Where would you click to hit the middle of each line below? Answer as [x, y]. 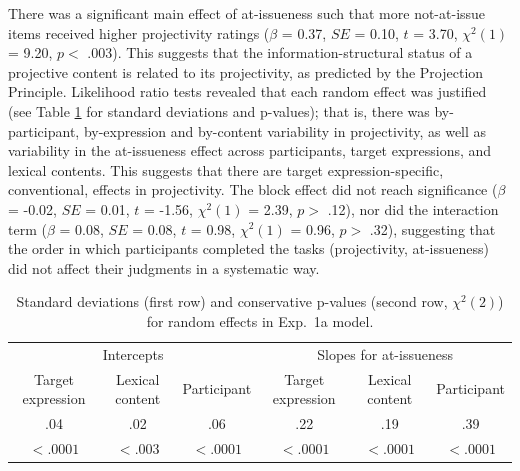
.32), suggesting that [432, 228]
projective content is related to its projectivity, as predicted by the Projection [246, 71]
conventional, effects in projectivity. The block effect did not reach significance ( [253, 189]
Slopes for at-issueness [385, 353]
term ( [27, 228]
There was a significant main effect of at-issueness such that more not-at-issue [247, 13]
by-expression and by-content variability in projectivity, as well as [285, 130]
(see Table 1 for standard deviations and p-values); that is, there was [219, 110]
